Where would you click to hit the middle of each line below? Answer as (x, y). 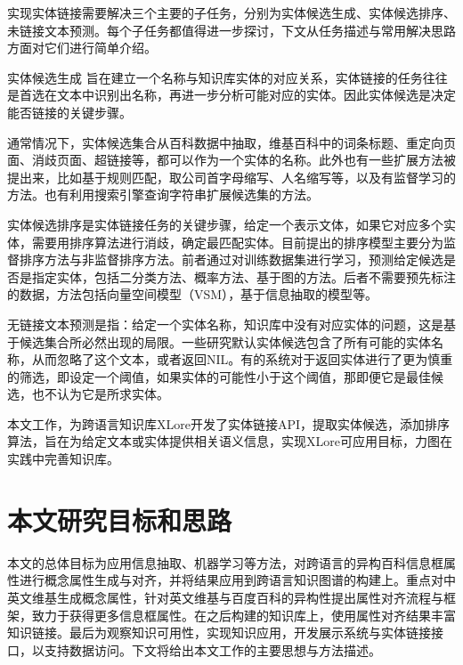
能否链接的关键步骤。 (69, 112)
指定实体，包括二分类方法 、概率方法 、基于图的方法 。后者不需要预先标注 (244, 276)
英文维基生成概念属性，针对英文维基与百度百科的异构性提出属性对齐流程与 (225, 597)
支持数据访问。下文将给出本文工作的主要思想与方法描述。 (212, 649)
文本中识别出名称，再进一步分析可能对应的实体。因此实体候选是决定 (256, 95)
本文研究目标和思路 (120, 519)
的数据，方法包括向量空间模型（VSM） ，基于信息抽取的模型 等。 (193, 294)
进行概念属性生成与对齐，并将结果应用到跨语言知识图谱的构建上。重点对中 (237, 580)
